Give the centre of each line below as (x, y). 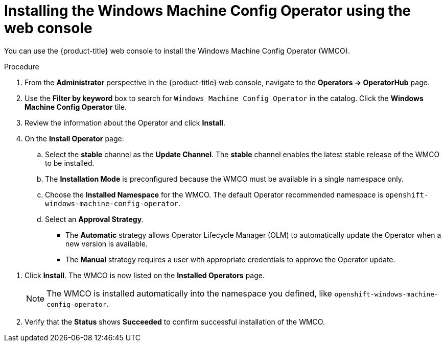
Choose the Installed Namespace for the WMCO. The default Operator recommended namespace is (214, 194)
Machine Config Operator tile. (76, 107)
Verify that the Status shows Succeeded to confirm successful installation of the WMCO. (175, 322)
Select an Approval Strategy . (95, 219)
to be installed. (70, 163)
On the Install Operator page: (74, 138)
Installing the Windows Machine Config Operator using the (208, 11)
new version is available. (107, 243)
